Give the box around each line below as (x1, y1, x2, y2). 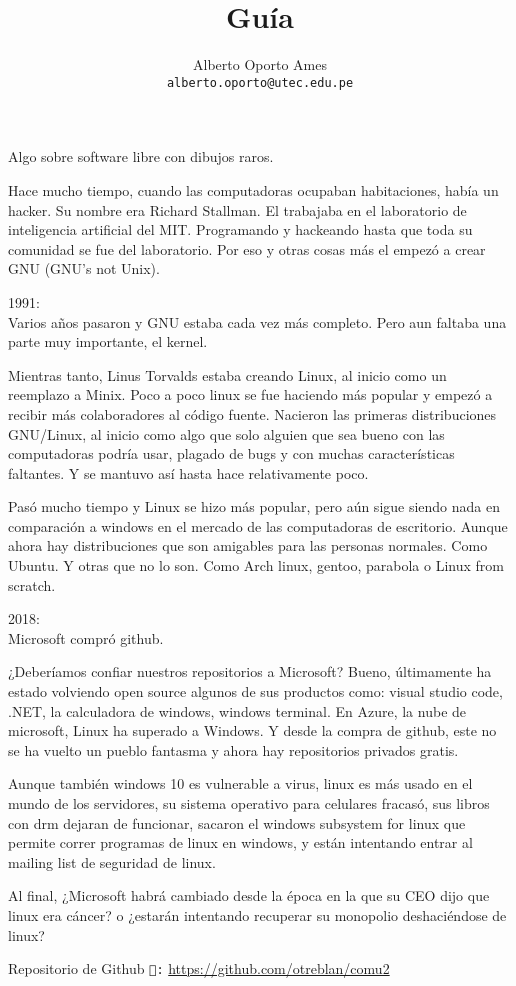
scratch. (8, 574, 56, 595)
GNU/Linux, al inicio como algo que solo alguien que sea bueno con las (8, 423, 445, 444)
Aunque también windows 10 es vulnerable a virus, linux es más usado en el (8, 773, 473, 794)
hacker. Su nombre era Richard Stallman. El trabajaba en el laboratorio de (8, 199, 467, 220)
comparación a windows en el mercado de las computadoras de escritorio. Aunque (8, 515, 508, 536)
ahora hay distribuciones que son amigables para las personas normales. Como (8, 535, 488, 556)
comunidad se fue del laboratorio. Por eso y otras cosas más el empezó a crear (8, 238, 486, 259)
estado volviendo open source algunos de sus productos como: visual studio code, (8, 681, 503, 702)
